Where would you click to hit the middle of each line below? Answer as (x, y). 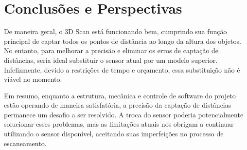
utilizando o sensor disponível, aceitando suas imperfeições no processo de (114, 134)
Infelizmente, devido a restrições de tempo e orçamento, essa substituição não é (122, 69)
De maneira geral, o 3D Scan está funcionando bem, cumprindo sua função (115, 31)
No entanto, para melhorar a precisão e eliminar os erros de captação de (111, 50)
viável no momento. (33, 79)
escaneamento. (25, 143)
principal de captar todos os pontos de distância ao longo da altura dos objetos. (123, 41)
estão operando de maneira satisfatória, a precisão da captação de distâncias (118, 105)
